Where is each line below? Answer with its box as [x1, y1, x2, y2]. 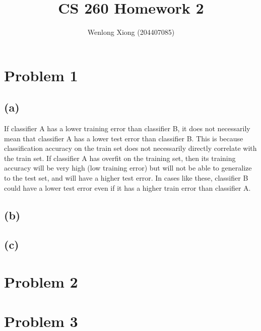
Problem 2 [4, 271, 78, 292]
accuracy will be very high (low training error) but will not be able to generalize [4, 162, 252, 173]
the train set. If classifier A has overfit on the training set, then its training [4, 152, 236, 163]
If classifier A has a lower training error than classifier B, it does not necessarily [4, 123, 250, 134]
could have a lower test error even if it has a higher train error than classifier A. [4, 182, 251, 193]
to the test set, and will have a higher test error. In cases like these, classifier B [4, 173, 248, 183]
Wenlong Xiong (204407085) [87, 27, 175, 37]
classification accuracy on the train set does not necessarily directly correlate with [4, 143, 257, 153]
